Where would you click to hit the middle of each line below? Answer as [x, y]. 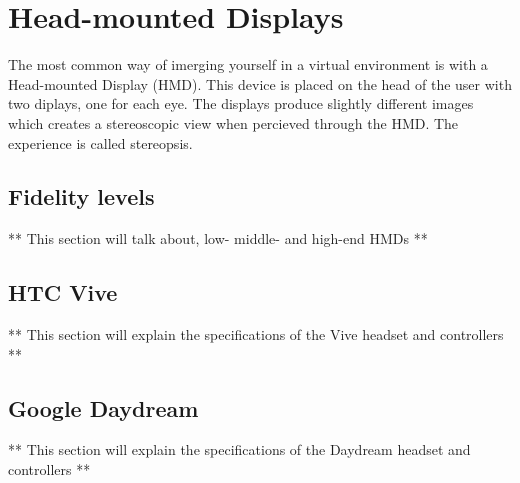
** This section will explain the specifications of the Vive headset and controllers [256, 334]
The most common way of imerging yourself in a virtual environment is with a [248, 64]
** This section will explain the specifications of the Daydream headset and [239, 449]
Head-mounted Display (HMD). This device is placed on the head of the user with [260, 83]
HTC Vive [63, 292]
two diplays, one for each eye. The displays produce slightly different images [241, 103]
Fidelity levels [81, 196]
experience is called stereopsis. [100, 142]
